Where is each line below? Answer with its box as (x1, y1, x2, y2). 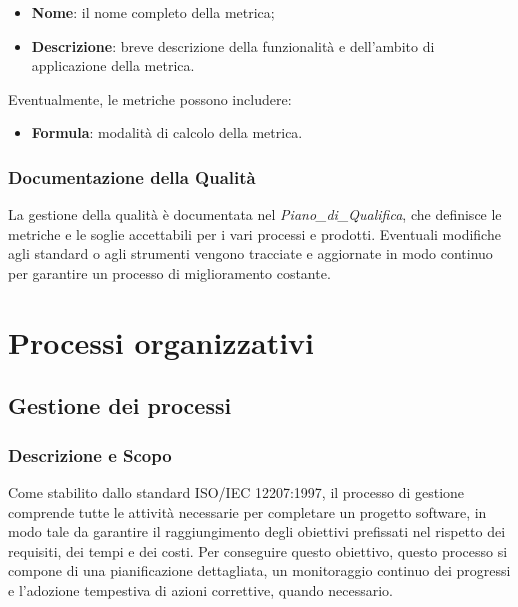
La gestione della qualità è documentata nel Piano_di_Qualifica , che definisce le (8, 204, 502, 225)
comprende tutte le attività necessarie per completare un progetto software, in (8, 501, 487, 522)
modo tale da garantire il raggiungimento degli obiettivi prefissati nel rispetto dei (8, 521, 506, 542)
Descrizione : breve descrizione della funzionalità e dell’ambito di (31, 35, 435, 56)
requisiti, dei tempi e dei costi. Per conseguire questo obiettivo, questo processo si (8, 540, 508, 561)
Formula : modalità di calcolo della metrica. (31, 122, 303, 143)
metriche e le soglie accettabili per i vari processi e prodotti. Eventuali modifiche (8, 223, 501, 244)
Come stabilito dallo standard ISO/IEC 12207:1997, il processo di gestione (8, 481, 465, 502)
